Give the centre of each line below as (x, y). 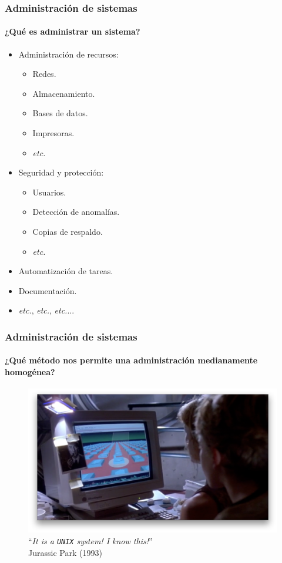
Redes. (44, 74)
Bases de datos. (60, 113)
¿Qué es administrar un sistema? (73, 31)
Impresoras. (53, 133)
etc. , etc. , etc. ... (46, 310)
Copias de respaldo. (68, 231)
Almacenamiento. (64, 93)
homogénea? (30, 371)
